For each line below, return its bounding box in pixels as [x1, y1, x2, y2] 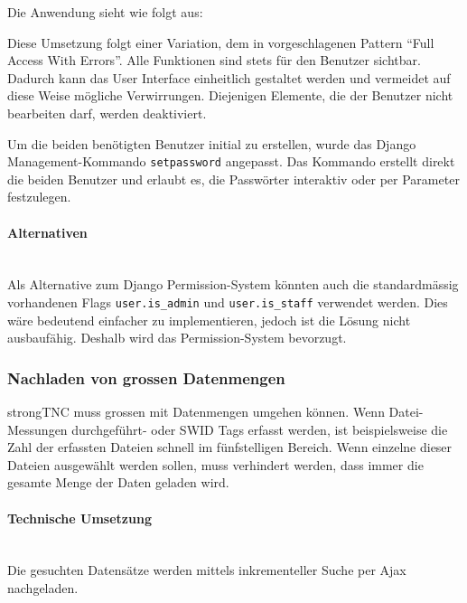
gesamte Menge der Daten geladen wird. [7, 473, 229, 492]
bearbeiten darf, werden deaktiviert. [7, 103, 207, 122]
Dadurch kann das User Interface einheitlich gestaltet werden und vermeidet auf [7, 68, 451, 87]
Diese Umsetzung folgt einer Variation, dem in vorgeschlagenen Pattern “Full [7, 33, 434, 52]
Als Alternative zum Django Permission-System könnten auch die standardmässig [7, 275, 459, 294]
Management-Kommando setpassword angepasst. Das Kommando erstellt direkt [7, 152, 455, 171]
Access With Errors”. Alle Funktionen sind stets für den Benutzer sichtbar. [7, 51, 421, 70]
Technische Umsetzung [7, 508, 152, 527]
